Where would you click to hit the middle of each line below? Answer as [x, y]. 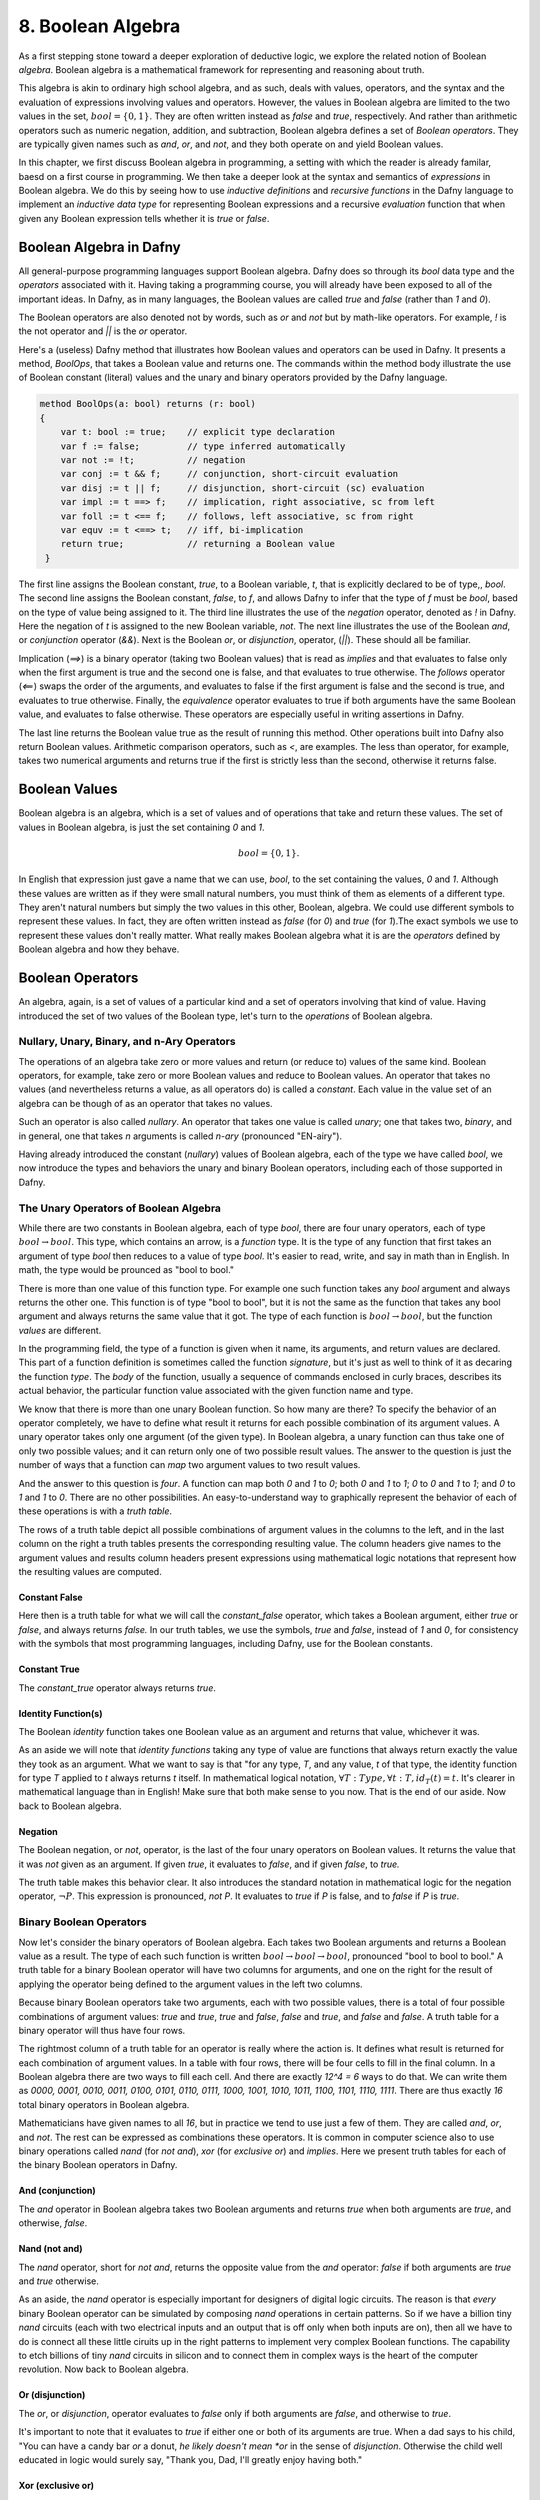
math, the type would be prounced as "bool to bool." [126, 1270]
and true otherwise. [59, 2281]
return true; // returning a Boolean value [197, 544]
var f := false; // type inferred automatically [203, 446]
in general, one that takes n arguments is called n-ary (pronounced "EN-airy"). [180, 1136]
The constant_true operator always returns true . [117, 1687]
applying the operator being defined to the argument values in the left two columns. [191, 1984]
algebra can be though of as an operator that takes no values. [146, 1103]
